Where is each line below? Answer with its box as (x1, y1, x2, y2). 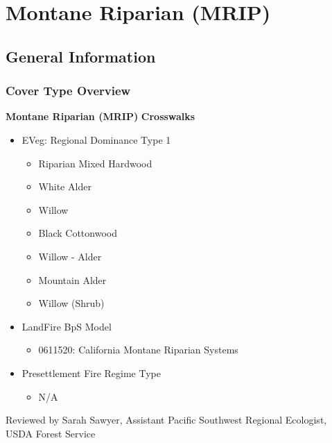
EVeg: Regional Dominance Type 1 (21, 132, 171, 147)
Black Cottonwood (38, 226, 117, 240)
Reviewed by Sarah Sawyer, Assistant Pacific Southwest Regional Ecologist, (6, 412, 327, 427)
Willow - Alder (38, 249, 102, 263)
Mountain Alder (38, 272, 107, 287)
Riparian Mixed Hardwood (38, 156, 152, 170)
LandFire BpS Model (21, 319, 112, 333)
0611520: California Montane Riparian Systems (38, 342, 238, 357)
